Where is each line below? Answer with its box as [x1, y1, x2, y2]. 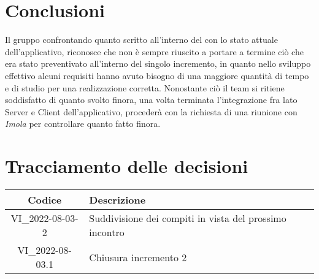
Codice [28, 193, 62, 207]
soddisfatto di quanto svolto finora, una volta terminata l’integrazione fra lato [5, 93, 298, 106]
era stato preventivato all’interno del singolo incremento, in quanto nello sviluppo [5, 57, 311, 70]
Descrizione [89, 193, 146, 207]
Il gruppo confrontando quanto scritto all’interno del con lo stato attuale [5, 33, 278, 46]
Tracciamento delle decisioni [5, 153, 248, 178]
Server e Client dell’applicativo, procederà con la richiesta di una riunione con [5, 105, 298, 118]
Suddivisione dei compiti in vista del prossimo [89, 211, 286, 225]
